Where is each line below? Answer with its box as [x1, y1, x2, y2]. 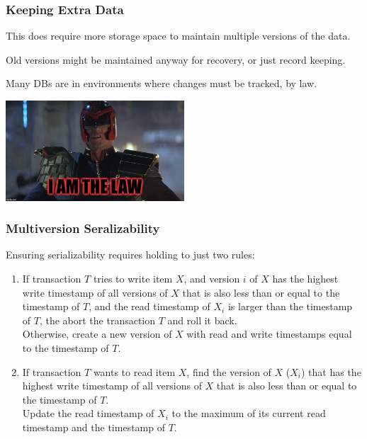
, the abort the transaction [39, 312, 156, 327]
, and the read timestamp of [89, 299, 210, 314]
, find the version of [186, 364, 271, 379]
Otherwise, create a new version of [22, 326, 172, 341]
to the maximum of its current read [171, 406, 326, 421]
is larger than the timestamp [227, 299, 353, 314]
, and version [183, 271, 240, 285]
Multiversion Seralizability [6, 219, 160, 237]
